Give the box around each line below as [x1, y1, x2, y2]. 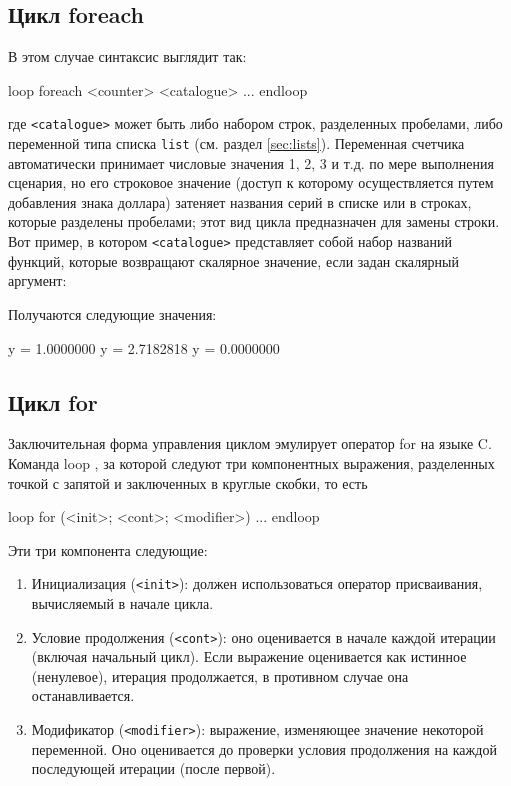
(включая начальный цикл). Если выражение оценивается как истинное [31, 646, 467, 667]
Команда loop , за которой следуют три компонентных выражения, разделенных [8, 452, 495, 473]
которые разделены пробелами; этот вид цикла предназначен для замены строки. [8, 211, 500, 232]
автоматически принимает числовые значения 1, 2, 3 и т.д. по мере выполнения [8, 152, 494, 173]
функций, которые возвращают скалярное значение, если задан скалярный [8, 250, 459, 271]
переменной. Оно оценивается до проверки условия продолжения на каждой [31, 738, 497, 759]
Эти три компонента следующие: [8, 539, 208, 560]
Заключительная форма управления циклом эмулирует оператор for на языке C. [8, 433, 492, 454]
